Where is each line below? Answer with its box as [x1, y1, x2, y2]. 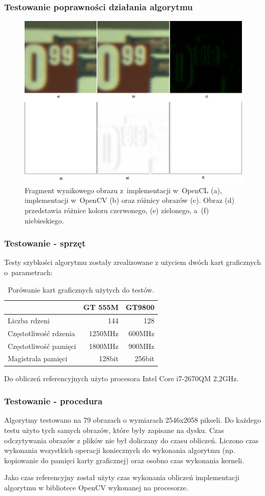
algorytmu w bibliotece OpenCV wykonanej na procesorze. [4, 482, 189, 492]
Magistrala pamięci [8, 353, 68, 364]
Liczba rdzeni [8, 315, 50, 325]
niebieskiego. [25, 215, 64, 225]
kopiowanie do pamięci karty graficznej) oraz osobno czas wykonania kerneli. [4, 454, 244, 465]
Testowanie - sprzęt [4, 237, 86, 250]
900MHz [128, 340, 155, 351]
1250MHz [89, 327, 119, 338]
